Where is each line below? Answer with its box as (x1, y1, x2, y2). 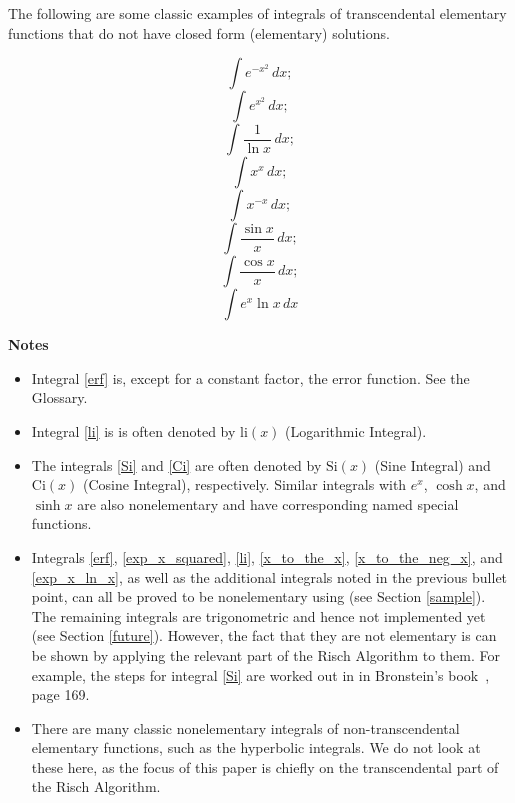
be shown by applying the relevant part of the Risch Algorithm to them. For (31, 644, 500, 665)
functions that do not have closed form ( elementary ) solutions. (8, 22, 390, 43)
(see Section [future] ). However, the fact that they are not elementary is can (31, 625, 497, 646)
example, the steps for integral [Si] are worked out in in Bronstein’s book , (31, 664, 490, 685)
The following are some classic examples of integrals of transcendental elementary (8, 3, 507, 23)
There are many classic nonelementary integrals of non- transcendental (31, 717, 460, 738)
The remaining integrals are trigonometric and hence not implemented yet (31, 605, 486, 626)
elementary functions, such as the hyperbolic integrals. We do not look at (31, 737, 481, 758)
